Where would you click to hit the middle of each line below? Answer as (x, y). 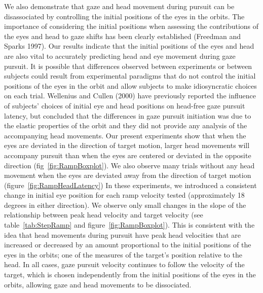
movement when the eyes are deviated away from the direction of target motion (128, 175)
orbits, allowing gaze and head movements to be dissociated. (98, 284)
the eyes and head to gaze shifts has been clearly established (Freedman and (122, 36)
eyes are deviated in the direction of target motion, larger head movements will (127, 145)
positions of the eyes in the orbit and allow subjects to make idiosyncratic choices (130, 85)
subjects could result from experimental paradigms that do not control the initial (130, 76)
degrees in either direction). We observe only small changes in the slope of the (125, 205)
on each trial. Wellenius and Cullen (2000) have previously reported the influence (130, 96)
